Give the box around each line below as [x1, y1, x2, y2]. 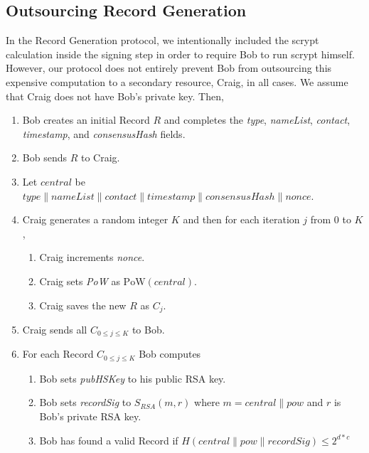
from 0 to [310, 212, 351, 227]
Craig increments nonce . [39, 250, 145, 265]
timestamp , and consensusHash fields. [22, 126, 186, 141]
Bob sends [22, 150, 67, 165]
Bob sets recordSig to [39, 395, 132, 410]
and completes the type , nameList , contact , [164, 112, 351, 127]
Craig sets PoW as [39, 273, 120, 288]
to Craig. [80, 150, 120, 165]
